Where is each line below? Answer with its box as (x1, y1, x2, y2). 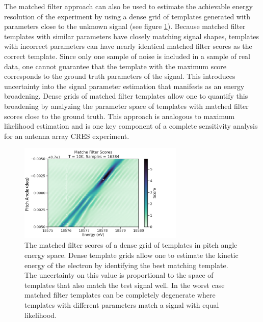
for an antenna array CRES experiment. (4, 130, 129, 141)
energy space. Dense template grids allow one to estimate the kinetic (24, 250, 239, 260)
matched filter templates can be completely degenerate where (24, 289, 216, 300)
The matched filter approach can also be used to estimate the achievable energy (4, 1, 253, 11)
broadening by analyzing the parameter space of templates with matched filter (4, 100, 249, 111)
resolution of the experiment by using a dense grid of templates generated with (4, 11, 251, 21)
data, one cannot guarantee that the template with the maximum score (4, 61, 227, 71)
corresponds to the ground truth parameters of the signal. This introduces (4, 71, 235, 81)
